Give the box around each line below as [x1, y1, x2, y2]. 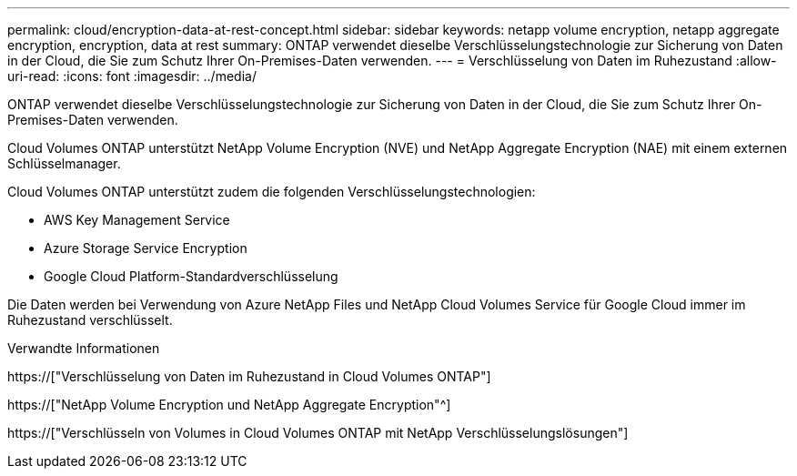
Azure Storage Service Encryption [44, 240, 247, 256]
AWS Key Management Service [44, 212, 230, 228]
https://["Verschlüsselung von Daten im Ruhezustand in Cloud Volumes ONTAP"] [7, 369, 491, 384]
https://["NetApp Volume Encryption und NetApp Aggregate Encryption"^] [7, 397, 451, 412]
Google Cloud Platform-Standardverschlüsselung [44, 268, 338, 284]
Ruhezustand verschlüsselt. [7, 312, 173, 328]
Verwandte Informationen [7, 340, 160, 356]
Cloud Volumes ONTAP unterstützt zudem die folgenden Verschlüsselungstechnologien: [7, 184, 536, 199]
